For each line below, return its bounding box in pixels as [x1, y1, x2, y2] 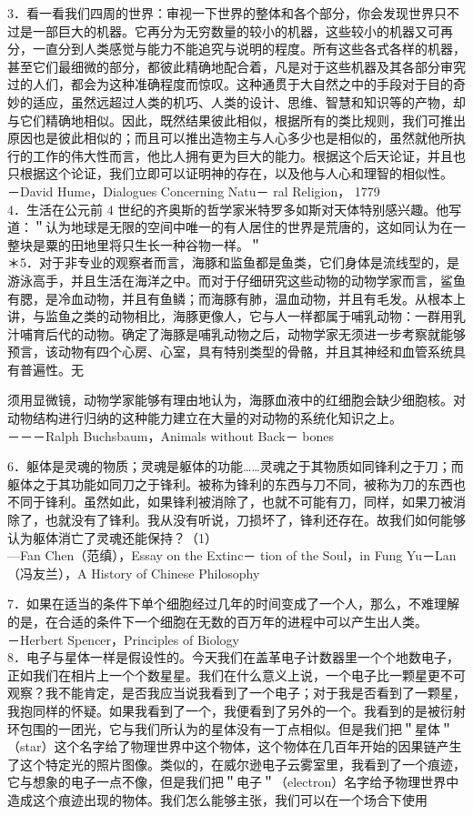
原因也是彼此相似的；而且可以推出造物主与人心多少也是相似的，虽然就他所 [7, 128, 453, 147]
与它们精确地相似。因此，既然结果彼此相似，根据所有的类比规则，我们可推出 [7, 110, 466, 129]
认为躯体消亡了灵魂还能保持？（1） [7, 528, 217, 547]
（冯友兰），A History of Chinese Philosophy [7, 563, 260, 582]
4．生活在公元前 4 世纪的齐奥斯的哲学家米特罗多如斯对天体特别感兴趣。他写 [7, 199, 462, 218]
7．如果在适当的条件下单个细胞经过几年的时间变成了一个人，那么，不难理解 [7, 594, 459, 613]
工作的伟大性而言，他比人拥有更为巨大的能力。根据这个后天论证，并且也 [32, 146, 466, 165]
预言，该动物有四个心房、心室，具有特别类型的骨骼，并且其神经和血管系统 [7, 342, 453, 361]
